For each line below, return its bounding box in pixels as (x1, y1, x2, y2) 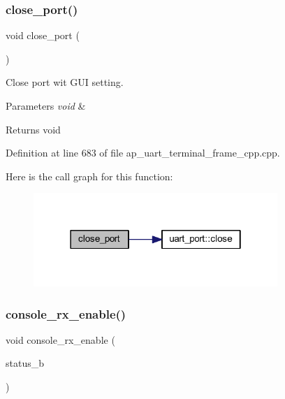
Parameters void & (6, 99, 86, 113)
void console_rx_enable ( (6, 332, 115, 347)
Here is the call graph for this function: (6, 168, 173, 183)
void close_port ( (6, 28, 80, 43)
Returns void (6, 122, 61, 136)
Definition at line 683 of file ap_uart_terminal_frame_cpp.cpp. (6, 145, 280, 160)
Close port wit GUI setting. (6, 75, 124, 89)
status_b (6, 356, 44, 370)
